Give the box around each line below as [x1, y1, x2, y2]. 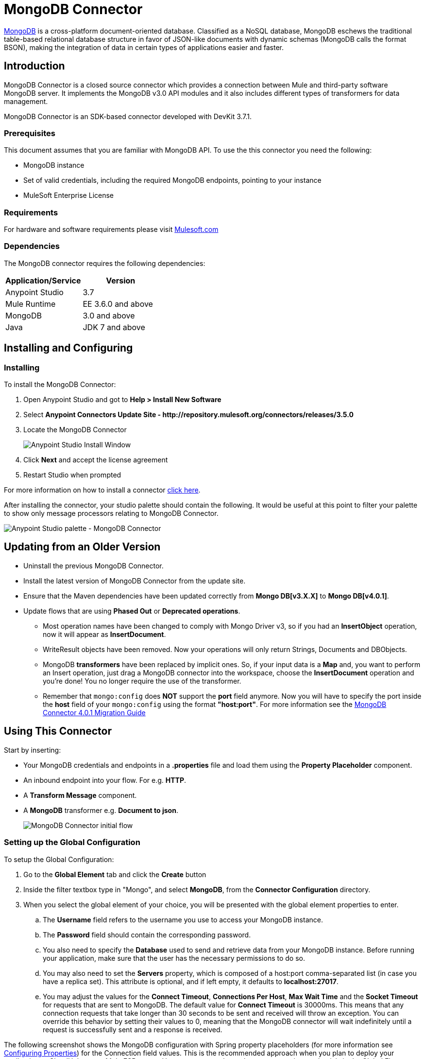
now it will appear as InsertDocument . [43, 630, 166, 638]
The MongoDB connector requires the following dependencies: [4, 259, 205, 267]
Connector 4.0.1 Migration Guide [43, 708, 146, 717]
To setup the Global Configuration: [4, 855, 114, 864]
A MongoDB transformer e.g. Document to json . [23, 806, 178, 814]
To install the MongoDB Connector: [4, 380, 116, 389]
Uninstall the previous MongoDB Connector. [23, 561, 164, 570]
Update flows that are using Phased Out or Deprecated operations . [23, 606, 240, 615]
